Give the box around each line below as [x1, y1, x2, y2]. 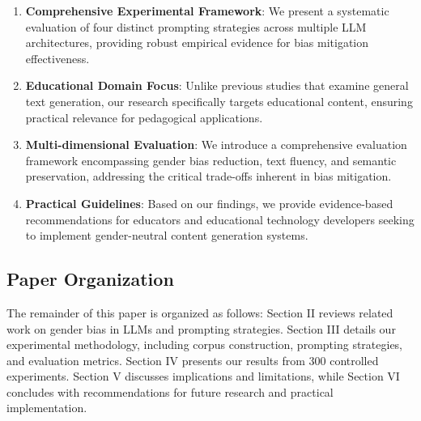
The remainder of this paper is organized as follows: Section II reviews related [6, 304, 393, 321]
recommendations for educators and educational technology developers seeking [25, 210, 415, 228]
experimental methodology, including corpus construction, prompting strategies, [6, 336, 403, 353]
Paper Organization [6, 266, 174, 291]
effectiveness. [25, 49, 90, 66]
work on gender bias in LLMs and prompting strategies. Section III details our [6, 320, 396, 337]
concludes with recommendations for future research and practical [6, 383, 334, 400]
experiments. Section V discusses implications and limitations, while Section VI [6, 368, 400, 385]
